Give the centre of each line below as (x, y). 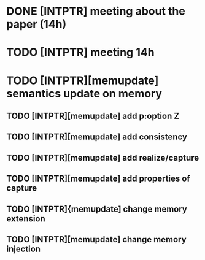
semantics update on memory (84, 94)
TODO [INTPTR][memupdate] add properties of (98, 179)
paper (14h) (37, 24)
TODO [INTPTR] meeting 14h (80, 52)
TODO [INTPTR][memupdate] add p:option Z (93, 116)
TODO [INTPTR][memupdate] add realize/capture (103, 158)
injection (24, 249)
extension (26, 219)
